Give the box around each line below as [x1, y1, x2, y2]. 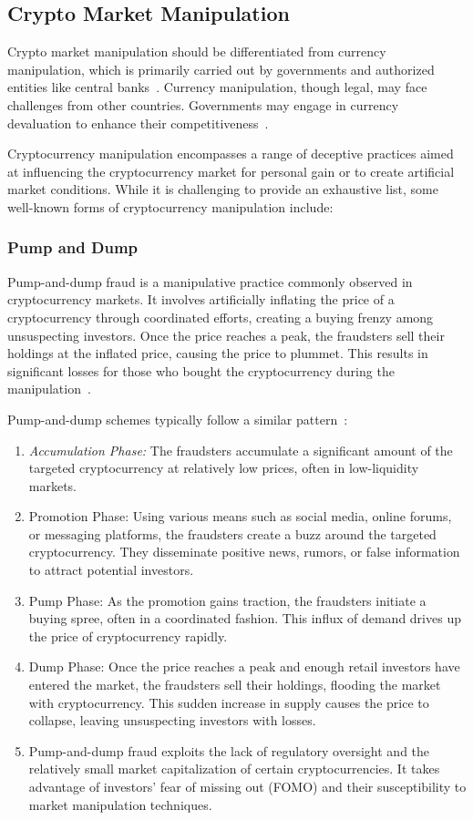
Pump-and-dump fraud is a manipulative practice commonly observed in [7, 272, 413, 291]
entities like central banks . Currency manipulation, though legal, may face [7, 77, 427, 97]
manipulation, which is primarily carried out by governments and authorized [7, 59, 435, 78]
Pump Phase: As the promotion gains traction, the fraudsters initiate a [28, 590, 427, 610]
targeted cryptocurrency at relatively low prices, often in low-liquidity [28, 458, 419, 477]
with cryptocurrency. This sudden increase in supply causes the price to [28, 692, 429, 712]
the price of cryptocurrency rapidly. [28, 626, 228, 645]
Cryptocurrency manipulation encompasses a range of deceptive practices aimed [7, 144, 454, 163]
